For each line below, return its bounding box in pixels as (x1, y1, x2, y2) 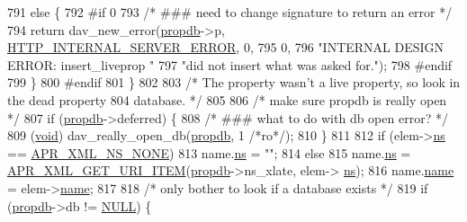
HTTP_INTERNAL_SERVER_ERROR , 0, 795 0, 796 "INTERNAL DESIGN (7, 38, 445, 57)
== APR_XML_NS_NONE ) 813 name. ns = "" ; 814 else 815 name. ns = (7, 143, 411, 162)
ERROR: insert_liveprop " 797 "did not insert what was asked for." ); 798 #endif (7, 55, 453, 74)
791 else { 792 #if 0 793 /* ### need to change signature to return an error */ (7, 3, 453, 21)
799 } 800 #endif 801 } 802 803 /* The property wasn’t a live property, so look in (7, 73, 461, 92)
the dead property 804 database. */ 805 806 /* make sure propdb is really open (7, 90, 447, 109)
